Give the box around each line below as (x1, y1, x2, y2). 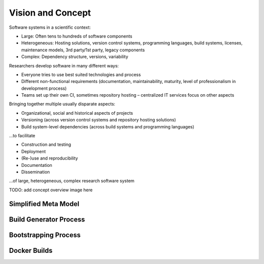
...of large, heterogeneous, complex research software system (9, 178, 134, 184)
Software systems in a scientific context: (9, 24, 91, 30)
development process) (21, 85, 67, 91)
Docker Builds (9, 246, 53, 255)
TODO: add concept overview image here (9, 187, 93, 193)
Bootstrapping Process (9, 231, 81, 239)
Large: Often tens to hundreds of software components (21, 33, 132, 39)
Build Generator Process (9, 215, 85, 223)
